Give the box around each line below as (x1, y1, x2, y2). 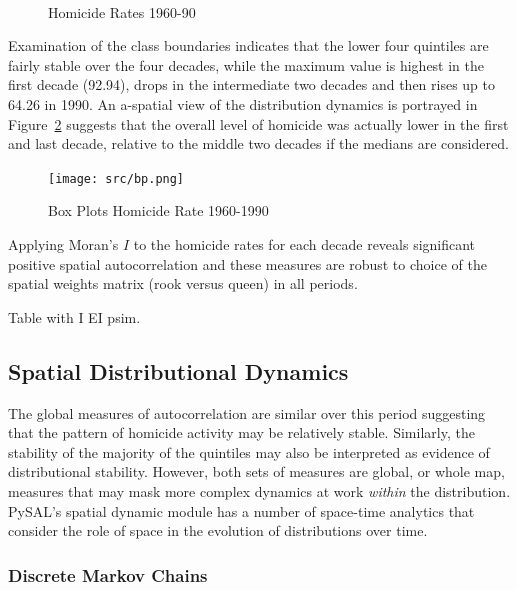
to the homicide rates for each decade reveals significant (133, 234, 476, 254)
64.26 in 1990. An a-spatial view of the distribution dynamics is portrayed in (8, 93, 478, 114)
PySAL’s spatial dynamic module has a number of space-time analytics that (8, 500, 475, 521)
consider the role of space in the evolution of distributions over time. (8, 520, 428, 541)
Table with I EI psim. (8, 306, 141, 327)
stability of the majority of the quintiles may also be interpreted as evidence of (8, 441, 490, 462)
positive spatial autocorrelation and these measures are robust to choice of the (8, 253, 487, 274)
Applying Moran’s (8, 234, 119, 254)
